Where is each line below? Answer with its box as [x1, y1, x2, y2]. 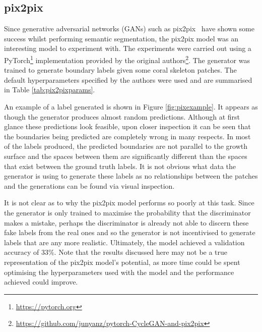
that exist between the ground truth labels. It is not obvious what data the [4, 160, 236, 171]
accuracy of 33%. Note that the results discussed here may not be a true [4, 247, 228, 257]
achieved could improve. [4, 276, 78, 287]
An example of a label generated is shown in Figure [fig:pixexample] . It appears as [4, 101, 258, 112]
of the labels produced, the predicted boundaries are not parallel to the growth [4, 141, 248, 151]
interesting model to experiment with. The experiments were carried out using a [4, 43, 251, 53]
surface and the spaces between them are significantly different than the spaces [4, 150, 247, 161]
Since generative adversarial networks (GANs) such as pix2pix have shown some [4, 23, 254, 34]
